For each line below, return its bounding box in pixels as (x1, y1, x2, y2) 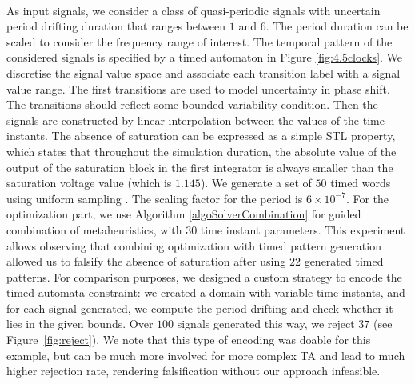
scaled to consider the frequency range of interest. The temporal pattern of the (6, 33, 393, 50)
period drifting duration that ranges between (6, 18, 226, 34)
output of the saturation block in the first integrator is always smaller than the (6, 158, 393, 175)
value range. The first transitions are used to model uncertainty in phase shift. (6, 80, 390, 97)
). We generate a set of (200, 174, 312, 191)
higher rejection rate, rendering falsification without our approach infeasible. (6, 362, 381, 379)
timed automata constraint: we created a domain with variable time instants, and (6, 284, 405, 301)
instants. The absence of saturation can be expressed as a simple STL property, (6, 127, 396, 144)
